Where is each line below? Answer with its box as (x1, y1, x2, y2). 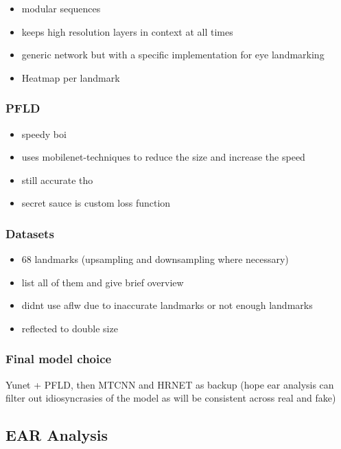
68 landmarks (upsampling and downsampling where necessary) (21, 252, 289, 266)
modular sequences (21, 1, 101, 15)
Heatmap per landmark (21, 70, 120, 84)
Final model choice (5, 350, 112, 367)
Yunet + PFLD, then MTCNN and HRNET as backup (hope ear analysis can (5, 377, 334, 391)
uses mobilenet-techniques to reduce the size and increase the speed (21, 150, 305, 164)
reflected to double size (21, 321, 118, 335)
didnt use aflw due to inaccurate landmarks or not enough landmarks (21, 298, 313, 312)
